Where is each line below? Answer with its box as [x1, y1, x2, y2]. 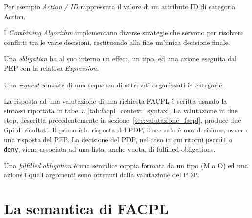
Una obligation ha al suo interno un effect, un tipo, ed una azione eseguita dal [4, 53, 237, 64]
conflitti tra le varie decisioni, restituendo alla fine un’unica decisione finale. [4, 37, 230, 47]
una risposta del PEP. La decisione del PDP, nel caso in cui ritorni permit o [4, 134, 232, 144]
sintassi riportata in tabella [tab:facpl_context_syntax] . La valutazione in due [4, 105, 238, 115]
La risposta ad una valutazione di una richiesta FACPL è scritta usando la [4, 96, 227, 106]
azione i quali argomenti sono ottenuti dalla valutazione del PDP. [4, 170, 199, 180]
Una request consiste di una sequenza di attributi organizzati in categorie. [4, 79, 224, 89]
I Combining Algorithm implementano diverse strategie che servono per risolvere [4, 27, 244, 38]
